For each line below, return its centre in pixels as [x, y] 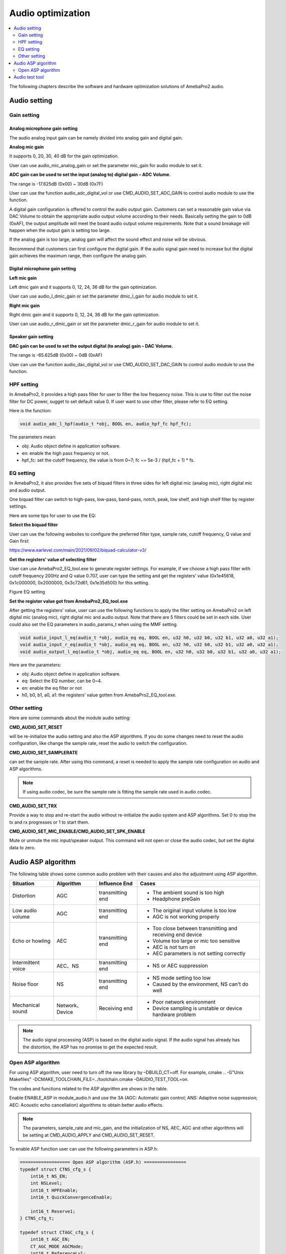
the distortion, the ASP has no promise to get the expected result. [90, 1047]
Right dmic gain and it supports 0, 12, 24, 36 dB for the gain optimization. [84, 315]
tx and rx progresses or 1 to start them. [49, 822]
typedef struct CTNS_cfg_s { [56, 1169]
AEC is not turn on [174, 947]
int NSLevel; [46, 1183]
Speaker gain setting [31, 337]
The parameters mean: [33, 437]
